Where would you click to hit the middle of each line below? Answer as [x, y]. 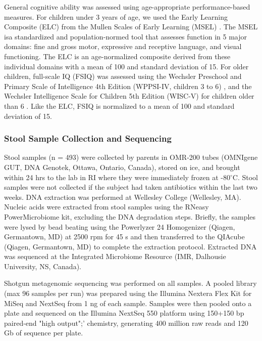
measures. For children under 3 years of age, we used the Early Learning [116, 16]
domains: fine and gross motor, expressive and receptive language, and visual [123, 46]
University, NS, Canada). [43, 266]
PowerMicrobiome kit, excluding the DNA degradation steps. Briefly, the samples [130, 216]
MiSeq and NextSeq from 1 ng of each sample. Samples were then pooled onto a [128, 303]
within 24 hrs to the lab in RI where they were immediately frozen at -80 [117, 177]
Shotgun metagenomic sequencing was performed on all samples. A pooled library [130, 283]
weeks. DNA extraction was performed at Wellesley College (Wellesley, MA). [123, 197]
